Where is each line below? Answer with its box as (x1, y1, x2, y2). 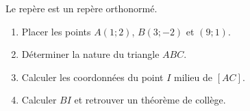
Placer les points (21, 24, 91, 38)
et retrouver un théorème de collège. (74, 93, 226, 107)
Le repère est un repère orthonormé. (5, 1, 158, 15)
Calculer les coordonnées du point (21, 69, 164, 84)
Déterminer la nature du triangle (21, 47, 160, 61)
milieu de (174, 69, 213, 84)
